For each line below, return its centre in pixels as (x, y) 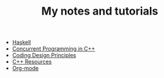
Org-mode (25, 68)
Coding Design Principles (44, 55)
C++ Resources (32, 62)
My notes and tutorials (100, 11)
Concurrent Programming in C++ (54, 49)
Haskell (21, 42)
